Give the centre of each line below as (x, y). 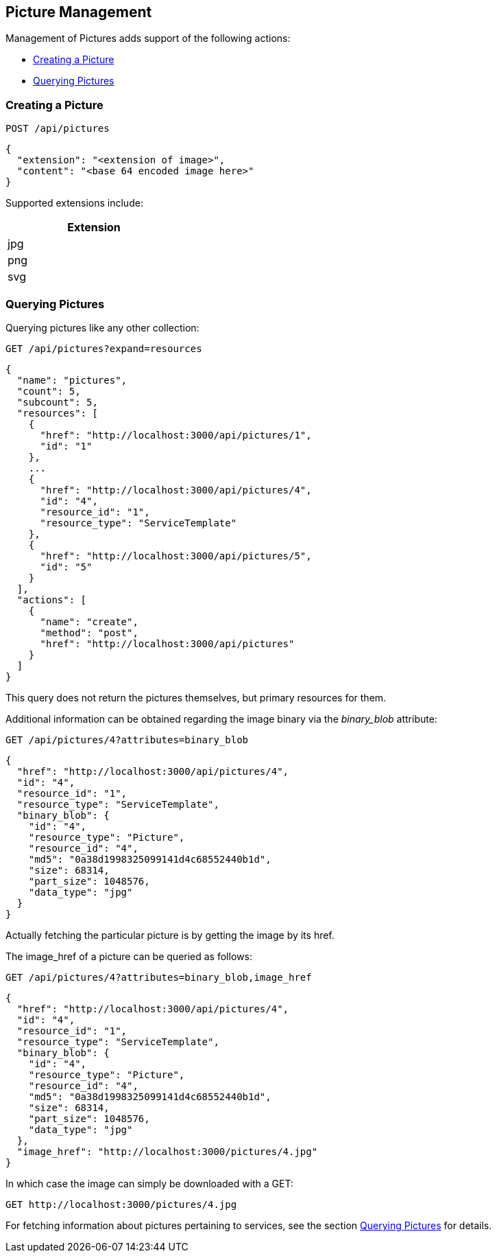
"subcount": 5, (57, 402)
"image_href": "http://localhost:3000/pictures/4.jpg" (167, 1151)
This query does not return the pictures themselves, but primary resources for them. (196, 697)
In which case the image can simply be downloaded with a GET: (149, 1183)
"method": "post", (89, 632)
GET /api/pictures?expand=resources (104, 348)
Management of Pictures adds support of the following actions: (148, 38)
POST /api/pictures (58, 129)
